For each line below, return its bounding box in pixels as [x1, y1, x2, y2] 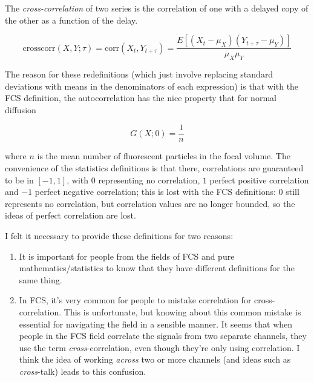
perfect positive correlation [209, 173, 309, 186]
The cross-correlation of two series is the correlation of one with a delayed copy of [5, 2, 309, 14]
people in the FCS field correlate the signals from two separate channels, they [19, 329, 307, 342]
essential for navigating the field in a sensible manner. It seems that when [19, 317, 293, 330]
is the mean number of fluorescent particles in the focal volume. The [37, 150, 290, 162]
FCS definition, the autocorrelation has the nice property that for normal [5, 91, 276, 104]
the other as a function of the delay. [5, 13, 138, 26]
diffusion [5, 103, 36, 116]
